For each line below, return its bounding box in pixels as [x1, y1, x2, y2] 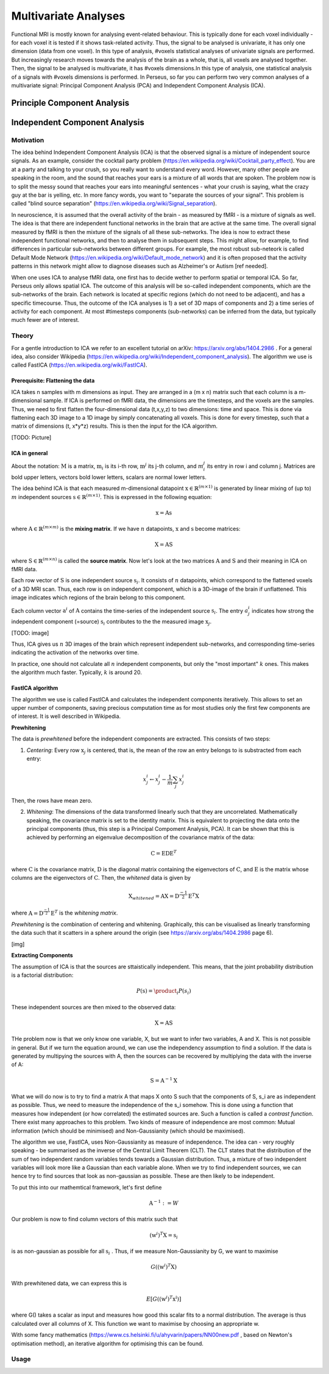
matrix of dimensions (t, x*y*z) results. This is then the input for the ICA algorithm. [11, 422, 218, 430]
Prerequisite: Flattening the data [11, 377, 95, 384]
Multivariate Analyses [11, 9, 126, 23]
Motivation [11, 136, 44, 144]
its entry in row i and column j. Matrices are [207, 462, 316, 470]
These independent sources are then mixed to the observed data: [11, 1003, 176, 1010]
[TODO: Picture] [11, 434, 52, 441]
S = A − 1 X [150, 1076, 178, 1084]
